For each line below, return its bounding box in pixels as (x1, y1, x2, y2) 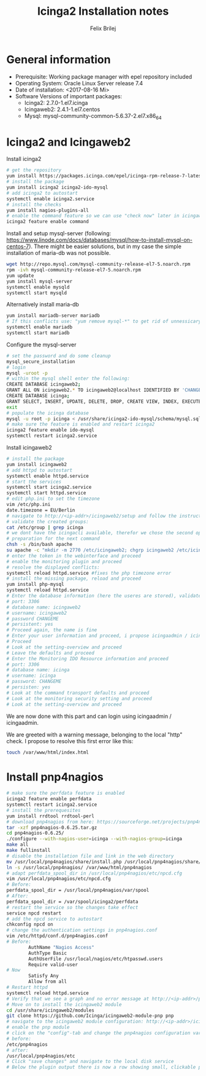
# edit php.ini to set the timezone (6, 496, 100, 502)
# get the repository (6, 167, 62, 173)
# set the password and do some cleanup (6, 353, 112, 359)
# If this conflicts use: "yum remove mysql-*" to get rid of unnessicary (6, 318, 202, 325)
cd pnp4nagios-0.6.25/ (6, 830, 64, 836)
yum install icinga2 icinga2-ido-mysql (6, 184, 109, 191)
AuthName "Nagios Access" (28, 944, 95, 950)
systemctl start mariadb (6, 330, 70, 336)
